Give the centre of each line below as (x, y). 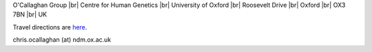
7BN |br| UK (30, 14)
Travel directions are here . (50, 27)
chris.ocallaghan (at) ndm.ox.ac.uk (62, 40)
